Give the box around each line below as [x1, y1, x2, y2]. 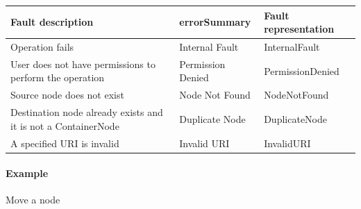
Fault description [10, 15, 94, 29]
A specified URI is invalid [10, 135, 119, 150]
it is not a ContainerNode [10, 118, 119, 133]
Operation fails [10, 39, 74, 53]
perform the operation [10, 70, 105, 85]
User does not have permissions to [10, 56, 156, 71]
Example [6, 166, 49, 181]
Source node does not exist [10, 87, 124, 102]
